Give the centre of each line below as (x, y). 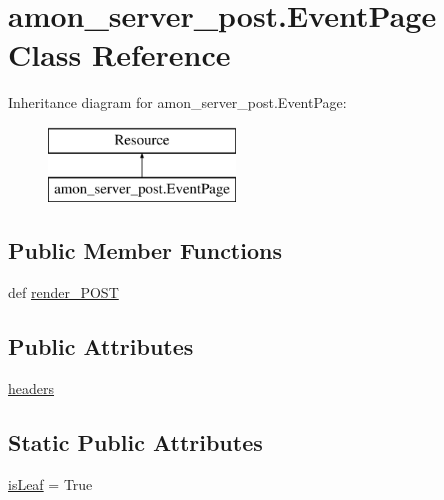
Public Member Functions (145, 250)
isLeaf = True (50, 483)
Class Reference (119, 54)
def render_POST (63, 292)
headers (31, 388)
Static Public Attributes (135, 442)
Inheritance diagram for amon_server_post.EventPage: (177, 102)
